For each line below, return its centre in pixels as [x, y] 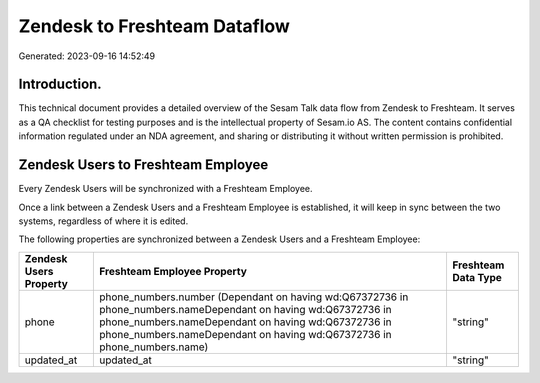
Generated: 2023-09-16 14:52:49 [86, 56]
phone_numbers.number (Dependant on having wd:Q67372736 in [254, 297]
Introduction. [60, 84]
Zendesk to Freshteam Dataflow [154, 26]
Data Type [477, 277]
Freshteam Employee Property [173, 271]
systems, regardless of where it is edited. [103, 221]
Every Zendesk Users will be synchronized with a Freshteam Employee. [166, 189]
